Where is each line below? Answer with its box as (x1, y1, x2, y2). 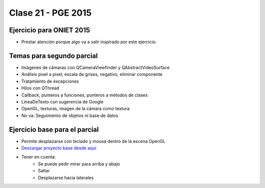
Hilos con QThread (21, 85, 59, 91)
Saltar (38, 168, 50, 174)
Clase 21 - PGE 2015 (9, 7, 92, 18)
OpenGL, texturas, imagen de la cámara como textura (21, 106, 130, 112)
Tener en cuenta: (21, 154, 56, 160)
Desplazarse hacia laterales (38, 174, 94, 181)
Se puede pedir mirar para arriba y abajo (38, 161, 120, 166)
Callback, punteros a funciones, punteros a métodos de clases (21, 92, 148, 98)
